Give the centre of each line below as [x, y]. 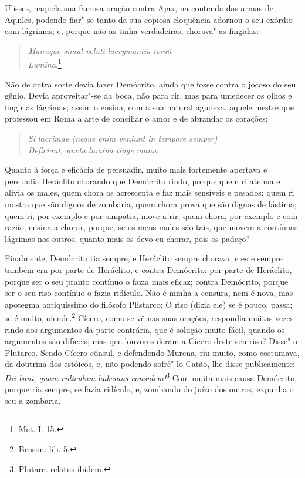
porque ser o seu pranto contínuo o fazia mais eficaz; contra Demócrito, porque [147, 281]
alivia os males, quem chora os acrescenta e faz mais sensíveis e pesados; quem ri [150, 192]
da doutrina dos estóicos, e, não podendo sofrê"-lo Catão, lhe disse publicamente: [150, 364]
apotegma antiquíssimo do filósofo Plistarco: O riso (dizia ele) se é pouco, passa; [149, 304]
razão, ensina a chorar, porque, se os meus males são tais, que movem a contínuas [151, 227]
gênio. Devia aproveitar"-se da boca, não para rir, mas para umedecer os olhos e [148, 95]
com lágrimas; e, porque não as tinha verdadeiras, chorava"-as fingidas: [132, 31]
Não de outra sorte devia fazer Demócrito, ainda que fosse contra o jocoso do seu [150, 84]
